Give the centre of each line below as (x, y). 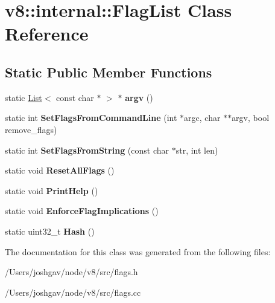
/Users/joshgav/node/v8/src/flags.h (71, 272)
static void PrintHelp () (52, 190)
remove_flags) (31, 129)
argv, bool (251, 118)
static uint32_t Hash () (50, 231)
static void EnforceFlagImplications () (82, 211)
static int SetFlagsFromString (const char (87, 150)
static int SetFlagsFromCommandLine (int (91, 118)
